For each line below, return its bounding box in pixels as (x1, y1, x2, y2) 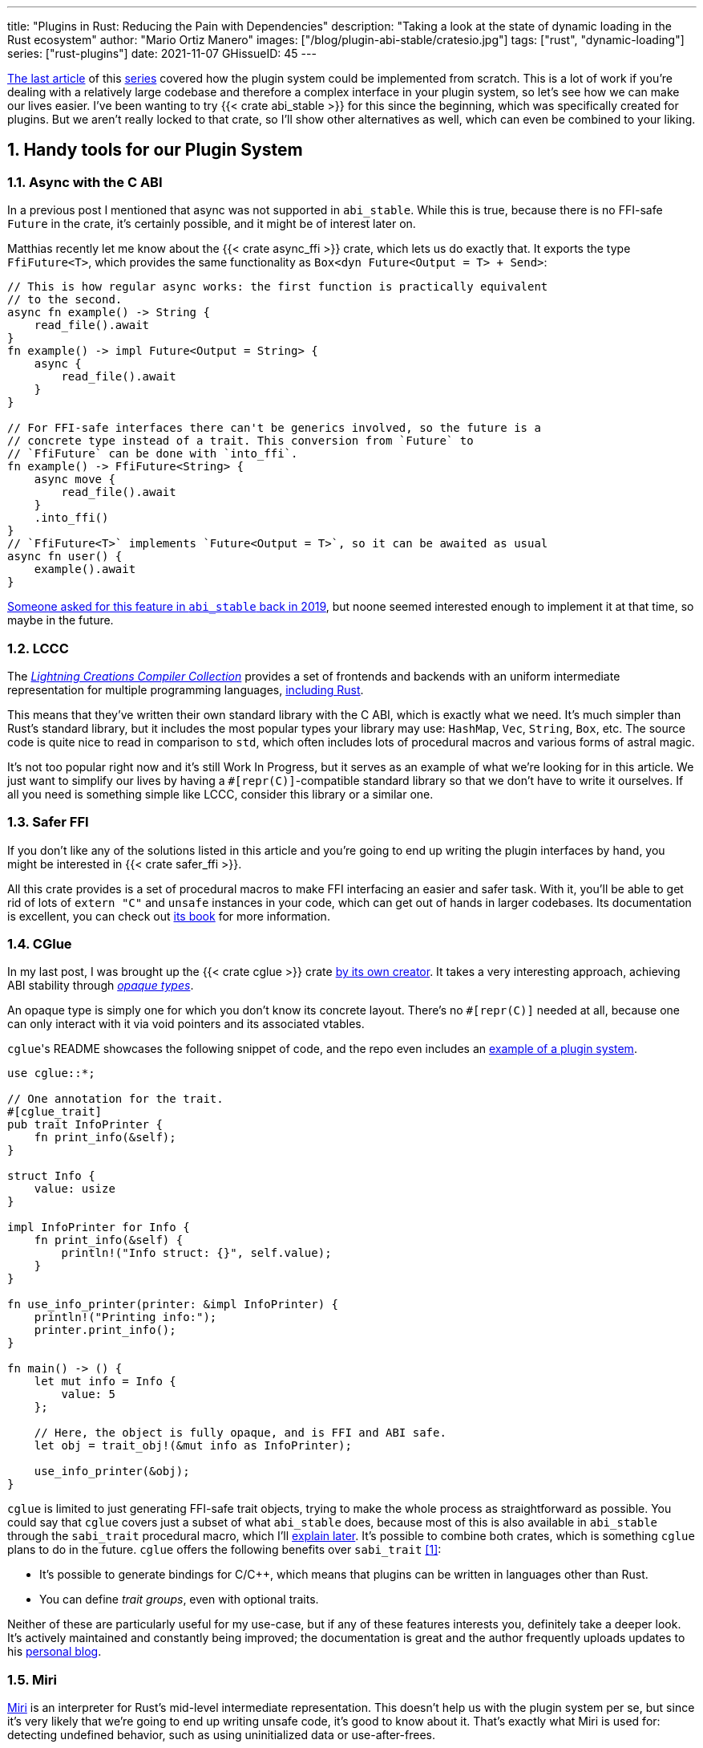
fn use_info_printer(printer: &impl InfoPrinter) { (7, 1298, 339, 1311)
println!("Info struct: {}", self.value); (61, 1246, 332, 1260)
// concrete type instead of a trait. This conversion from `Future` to (7, 434, 474, 448)
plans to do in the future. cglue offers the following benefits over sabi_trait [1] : (7, 1543, 442, 1557)
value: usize (34, 1182, 115, 1196)
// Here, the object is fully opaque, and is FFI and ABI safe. (34, 1426, 446, 1440)
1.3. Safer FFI (7, 814, 89, 831)
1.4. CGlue (7, 936, 72, 953)
